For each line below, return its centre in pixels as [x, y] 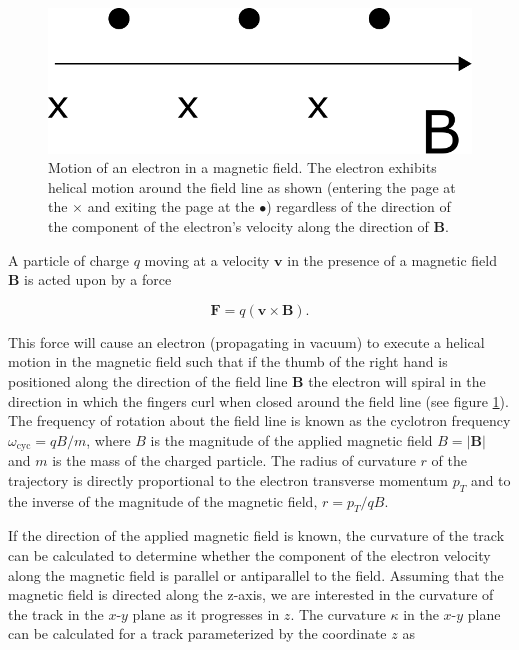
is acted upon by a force [98, 279]
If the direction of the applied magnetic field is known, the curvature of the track [256, 535]
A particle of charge [69, 259]
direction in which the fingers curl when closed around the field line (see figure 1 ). [258, 400]
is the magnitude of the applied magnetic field [291, 439]
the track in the [56, 613]
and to [490, 479]
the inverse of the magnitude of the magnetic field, [163, 500]
